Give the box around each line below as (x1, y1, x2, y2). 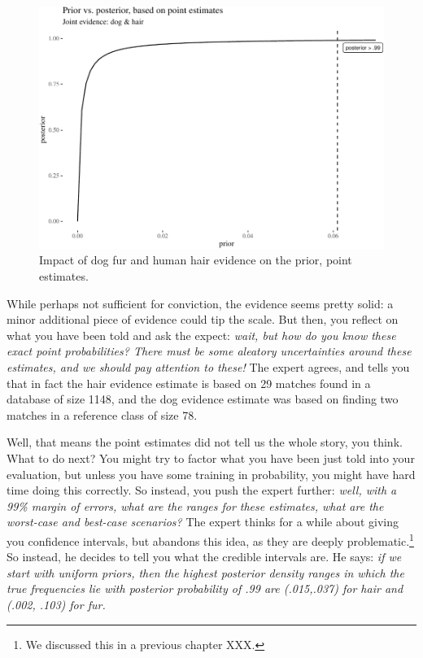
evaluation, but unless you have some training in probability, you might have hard (7, 465, 416, 482)
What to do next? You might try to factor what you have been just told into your (7, 450, 415, 466)
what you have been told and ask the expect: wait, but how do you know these (7, 326, 396, 343)
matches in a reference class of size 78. (7, 406, 198, 423)
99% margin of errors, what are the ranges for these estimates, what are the (7, 497, 384, 514)
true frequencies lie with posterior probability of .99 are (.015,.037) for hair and (7, 580, 403, 597)
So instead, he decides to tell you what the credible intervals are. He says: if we (7, 548, 402, 565)
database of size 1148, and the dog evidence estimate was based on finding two (7, 390, 399, 407)
